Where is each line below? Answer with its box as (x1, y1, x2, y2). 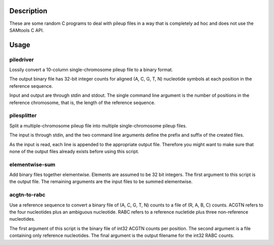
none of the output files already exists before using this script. (9, 148, 140, 154)
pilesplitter (9, 112, 37, 119)
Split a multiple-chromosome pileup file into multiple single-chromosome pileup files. (9, 122, 187, 129)
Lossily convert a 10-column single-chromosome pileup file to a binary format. (9, 66, 174, 73)
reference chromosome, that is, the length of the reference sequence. (9, 99, 156, 106)
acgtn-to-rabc (9, 191, 46, 198)
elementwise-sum (9, 161, 56, 168)
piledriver (9, 56, 34, 63)
